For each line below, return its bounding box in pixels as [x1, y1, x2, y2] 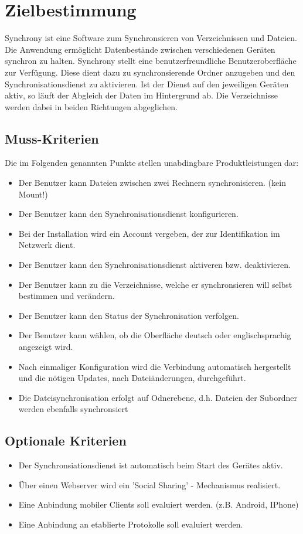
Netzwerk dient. [18, 239, 76, 251]
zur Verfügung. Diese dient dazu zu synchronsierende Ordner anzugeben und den [5, 66, 295, 78]
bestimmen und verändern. [18, 290, 115, 302]
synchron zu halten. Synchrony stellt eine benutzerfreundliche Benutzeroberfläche [5, 55, 297, 67]
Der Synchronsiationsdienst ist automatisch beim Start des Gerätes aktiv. [18, 459, 283, 471]
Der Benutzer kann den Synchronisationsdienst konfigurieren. [18, 208, 239, 220]
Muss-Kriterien [5, 129, 99, 147]
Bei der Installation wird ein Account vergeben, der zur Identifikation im [18, 227, 280, 239]
